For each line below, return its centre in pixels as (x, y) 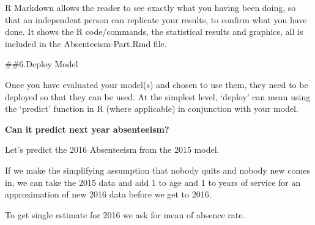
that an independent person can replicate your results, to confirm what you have (156, 19)
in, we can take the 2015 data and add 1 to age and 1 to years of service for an (153, 182)
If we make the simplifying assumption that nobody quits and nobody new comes (157, 170)
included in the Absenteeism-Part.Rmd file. (86, 43)
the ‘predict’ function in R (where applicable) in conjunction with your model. (152, 109)
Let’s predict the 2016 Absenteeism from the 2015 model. (112, 149)
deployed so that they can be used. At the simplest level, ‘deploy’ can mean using (158, 96)
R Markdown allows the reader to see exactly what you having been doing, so (150, 7)
